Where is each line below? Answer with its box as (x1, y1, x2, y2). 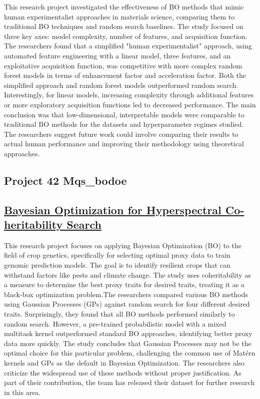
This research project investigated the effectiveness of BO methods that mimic (4, 1, 244, 11)
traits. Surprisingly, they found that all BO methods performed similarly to (4, 309, 235, 319)
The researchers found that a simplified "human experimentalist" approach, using (4, 40, 252, 51)
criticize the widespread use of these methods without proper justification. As (4, 367, 241, 378)
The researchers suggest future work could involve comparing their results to (4, 128, 238, 139)
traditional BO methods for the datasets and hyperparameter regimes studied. (4, 119, 244, 129)
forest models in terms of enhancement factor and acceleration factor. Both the (4, 70, 246, 80)
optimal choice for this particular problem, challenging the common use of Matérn (4, 348, 255, 358)
